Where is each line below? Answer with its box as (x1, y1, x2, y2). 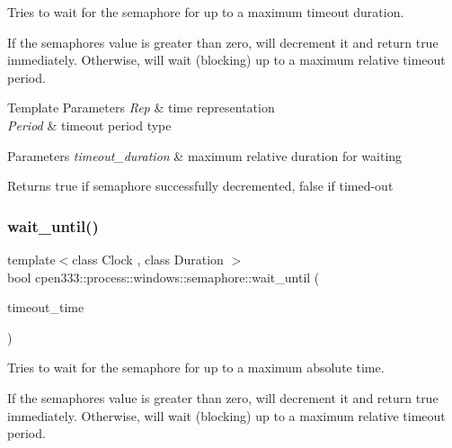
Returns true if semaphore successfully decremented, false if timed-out (7, 176, 394, 195)
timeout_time (7, 298, 84, 317)
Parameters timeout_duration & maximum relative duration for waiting (7, 146, 403, 165)
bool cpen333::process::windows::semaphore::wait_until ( (7, 267, 320, 286)
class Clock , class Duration (72, 249, 224, 268)
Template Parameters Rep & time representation (7, 98, 275, 117)
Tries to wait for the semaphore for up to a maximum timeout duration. (7, 3, 404, 21)
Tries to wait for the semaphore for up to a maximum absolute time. (7, 358, 385, 377)
